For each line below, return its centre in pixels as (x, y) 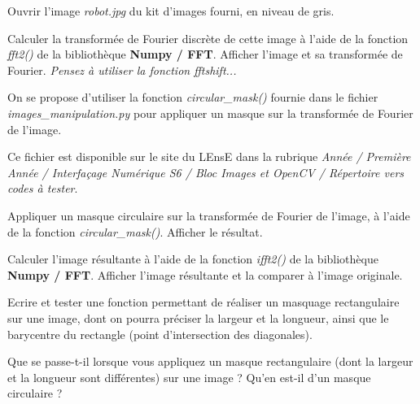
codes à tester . (43, 188)
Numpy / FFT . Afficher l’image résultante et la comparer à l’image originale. (205, 274)
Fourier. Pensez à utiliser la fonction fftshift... (122, 70)
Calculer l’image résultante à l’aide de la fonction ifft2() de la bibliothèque (193, 259)
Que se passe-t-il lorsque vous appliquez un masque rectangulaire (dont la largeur (210, 361)
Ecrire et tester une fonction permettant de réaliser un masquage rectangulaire (203, 302)
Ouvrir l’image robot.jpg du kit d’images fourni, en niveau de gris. (171, 11)
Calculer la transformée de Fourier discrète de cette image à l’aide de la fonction (208, 38)
